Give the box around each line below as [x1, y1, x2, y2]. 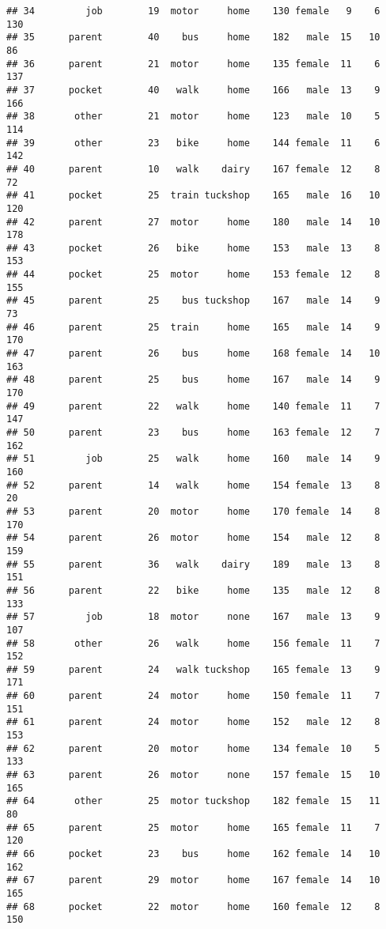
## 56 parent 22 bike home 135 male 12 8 [6, 584, 380, 596]
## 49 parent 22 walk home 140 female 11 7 [6, 400, 380, 412]
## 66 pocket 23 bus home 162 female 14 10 [6, 848, 380, 859]
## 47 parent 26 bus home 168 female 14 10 [6, 348, 380, 360]
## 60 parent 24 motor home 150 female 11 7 [6, 690, 380, 702]
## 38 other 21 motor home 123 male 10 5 [6, 111, 380, 123]
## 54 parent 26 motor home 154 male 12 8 [6, 532, 380, 544]
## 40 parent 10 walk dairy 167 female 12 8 [6, 163, 380, 175]
